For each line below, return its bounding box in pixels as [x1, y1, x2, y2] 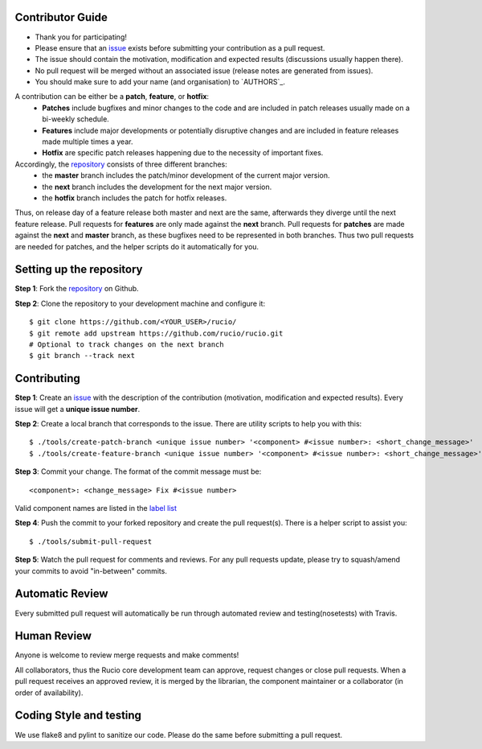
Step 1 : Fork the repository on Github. [14, 284, 140, 294]
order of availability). [14, 688, 84, 698]
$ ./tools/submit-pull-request [29, 537, 153, 546]
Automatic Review [14, 587, 108, 601]
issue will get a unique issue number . [14, 404, 141, 414]
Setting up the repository [14, 262, 144, 277]
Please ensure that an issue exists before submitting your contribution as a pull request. [35, 43, 325, 52]
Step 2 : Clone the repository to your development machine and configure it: [14, 298, 265, 308]
